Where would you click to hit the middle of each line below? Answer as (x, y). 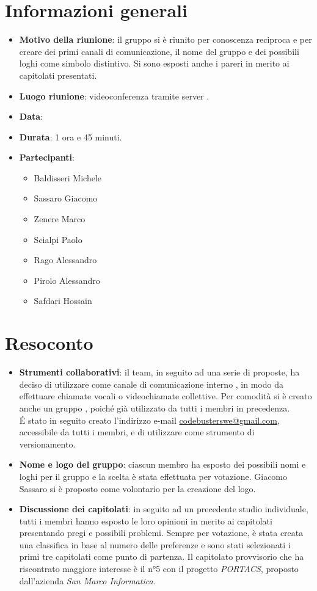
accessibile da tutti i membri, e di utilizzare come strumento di (137, 432)
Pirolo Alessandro (67, 280)
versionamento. (47, 444)
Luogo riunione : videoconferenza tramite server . (114, 96)
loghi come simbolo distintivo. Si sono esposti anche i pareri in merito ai (154, 63)
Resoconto (49, 343)
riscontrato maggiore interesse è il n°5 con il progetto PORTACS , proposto (159, 569)
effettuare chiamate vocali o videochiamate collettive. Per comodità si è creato (166, 396)
